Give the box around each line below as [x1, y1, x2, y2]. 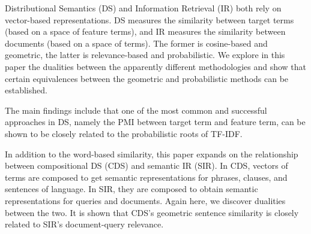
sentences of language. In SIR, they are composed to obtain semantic [5, 183, 258, 195]
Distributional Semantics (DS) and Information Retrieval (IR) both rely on [5, 2, 282, 14]
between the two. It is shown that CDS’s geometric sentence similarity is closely [5, 206, 299, 218]
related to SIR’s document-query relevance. [5, 218, 164, 230]
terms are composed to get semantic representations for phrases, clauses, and [5, 171, 288, 183]
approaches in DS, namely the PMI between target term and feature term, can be [5, 116, 306, 128]
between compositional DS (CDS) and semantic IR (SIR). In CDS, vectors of [5, 159, 288, 172]
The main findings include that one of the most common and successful [5, 104, 267, 116]
